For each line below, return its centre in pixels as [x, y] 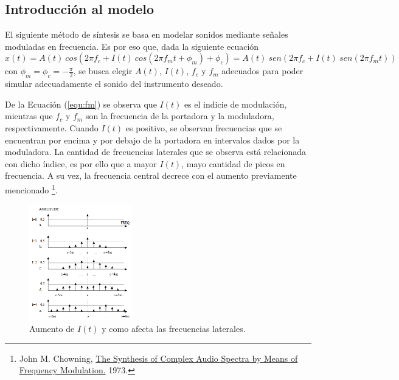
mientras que [29, 116]
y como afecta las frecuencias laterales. [174, 329]
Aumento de [52, 329]
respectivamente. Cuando [52, 127]
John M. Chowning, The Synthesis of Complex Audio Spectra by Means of [158, 358]
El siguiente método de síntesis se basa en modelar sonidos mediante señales [147, 34]
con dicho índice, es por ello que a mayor [81, 163]
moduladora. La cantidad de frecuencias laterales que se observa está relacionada [156, 152]
